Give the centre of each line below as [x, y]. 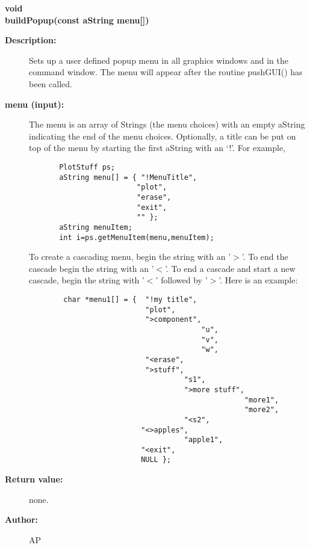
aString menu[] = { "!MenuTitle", [128, 177]
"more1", [262, 400]
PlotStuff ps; [87, 167]
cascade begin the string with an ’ [91, 268]
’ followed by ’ [181, 280]
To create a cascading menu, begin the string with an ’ [130, 257]
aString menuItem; [96, 227]
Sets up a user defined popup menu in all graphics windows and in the [159, 60]
